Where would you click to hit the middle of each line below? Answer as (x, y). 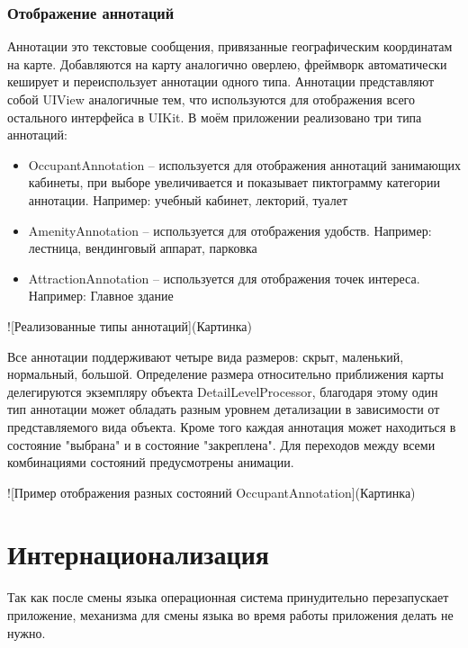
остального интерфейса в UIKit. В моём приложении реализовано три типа (215, 117)
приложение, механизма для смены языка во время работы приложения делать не (230, 615)
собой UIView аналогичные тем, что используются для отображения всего (211, 99)
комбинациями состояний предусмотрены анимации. (151, 462)
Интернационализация (138, 554)
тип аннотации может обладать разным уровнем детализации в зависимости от (224, 409)
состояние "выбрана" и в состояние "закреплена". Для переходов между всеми (221, 444)
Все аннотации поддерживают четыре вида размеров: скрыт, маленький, (206, 356)
